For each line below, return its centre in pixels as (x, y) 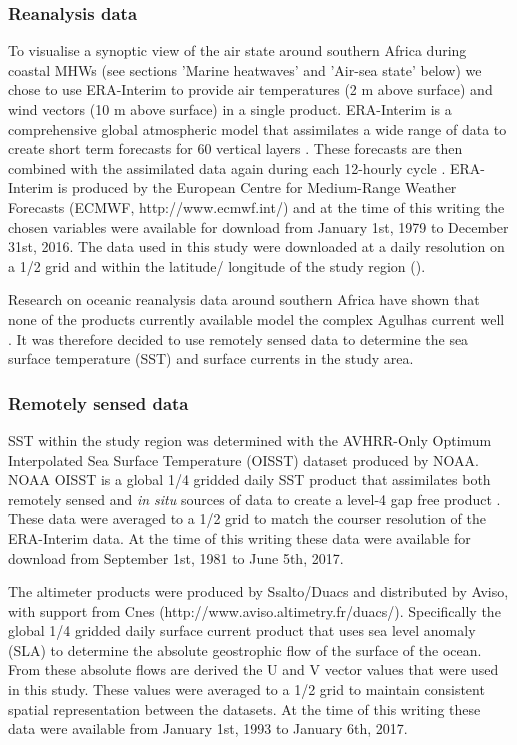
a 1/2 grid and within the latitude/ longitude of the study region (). (217, 265)
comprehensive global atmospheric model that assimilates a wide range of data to (257, 128)
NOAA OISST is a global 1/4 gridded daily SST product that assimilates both (249, 479)
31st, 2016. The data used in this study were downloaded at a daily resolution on (256, 246)
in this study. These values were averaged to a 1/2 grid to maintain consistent (246, 689)
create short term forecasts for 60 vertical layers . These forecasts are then (235, 148)
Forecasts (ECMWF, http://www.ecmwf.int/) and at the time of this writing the (256, 206)
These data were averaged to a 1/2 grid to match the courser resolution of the (247, 518)
